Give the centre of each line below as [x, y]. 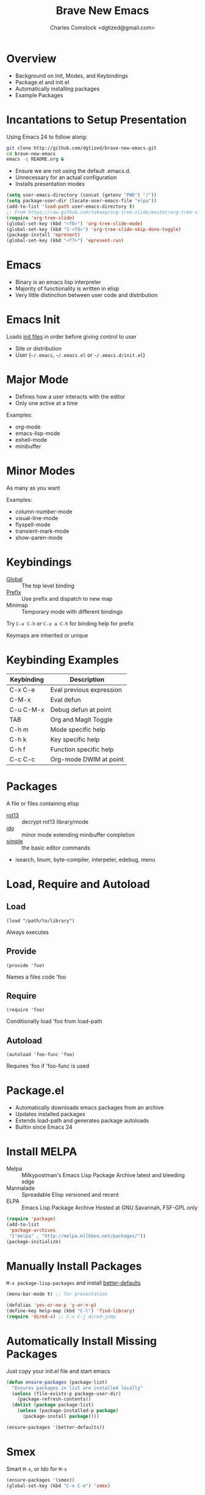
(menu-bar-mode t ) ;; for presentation [57, 1294]
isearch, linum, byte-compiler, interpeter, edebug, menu [85, 859]
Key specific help [75, 739]
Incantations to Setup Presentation [97, 119]
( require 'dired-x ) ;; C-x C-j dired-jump [61, 1317]
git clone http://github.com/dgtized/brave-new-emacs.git [81, 148]
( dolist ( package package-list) [53, 1405]
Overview [31, 58]
